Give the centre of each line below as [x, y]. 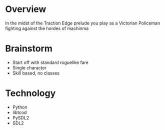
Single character [29, 67]
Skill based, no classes [36, 73]
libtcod [19, 112]
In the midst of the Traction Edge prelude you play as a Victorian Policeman [83, 23]
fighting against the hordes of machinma [47, 28]
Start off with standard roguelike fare [50, 62]
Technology [30, 93]
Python [20, 107]
